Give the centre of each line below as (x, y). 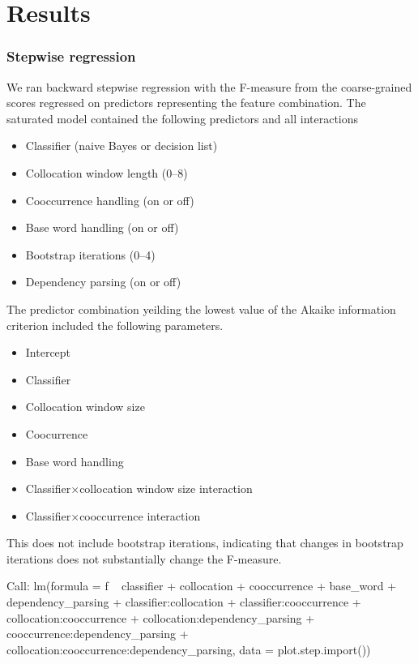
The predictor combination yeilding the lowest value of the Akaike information (201, 308)
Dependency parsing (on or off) (103, 282)
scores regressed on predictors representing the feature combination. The (186, 103)
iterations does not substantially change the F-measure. (144, 558)
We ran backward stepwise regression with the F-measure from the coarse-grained (209, 86)
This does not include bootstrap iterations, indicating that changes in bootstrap (205, 543)
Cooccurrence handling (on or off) (110, 200)
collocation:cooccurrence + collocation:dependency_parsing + (161, 617)
